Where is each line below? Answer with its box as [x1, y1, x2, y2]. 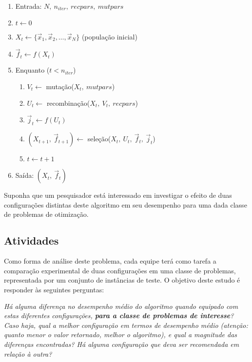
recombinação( [46, 97, 90, 108]
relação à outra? [4, 348, 52, 359]
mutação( [46, 81, 74, 91]
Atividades [4, 233, 59, 248]
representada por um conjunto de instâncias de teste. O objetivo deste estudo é [4, 275, 240, 285]
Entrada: [15, 1, 42, 11]
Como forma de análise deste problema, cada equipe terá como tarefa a [4, 256, 216, 266]
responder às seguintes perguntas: [4, 284, 104, 294]
